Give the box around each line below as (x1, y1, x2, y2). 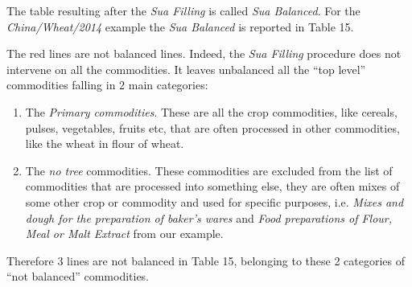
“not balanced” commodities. (6, 268, 150, 285)
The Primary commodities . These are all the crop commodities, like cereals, (25, 103, 398, 120)
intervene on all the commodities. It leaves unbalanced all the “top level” (6, 60, 366, 77)
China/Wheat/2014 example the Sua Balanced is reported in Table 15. (6, 18, 354, 35)
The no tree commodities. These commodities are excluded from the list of (25, 162, 393, 178)
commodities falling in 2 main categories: (6, 76, 208, 93)
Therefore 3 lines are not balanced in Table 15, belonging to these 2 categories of (6, 252, 406, 269)
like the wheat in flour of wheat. (25, 135, 184, 152)
